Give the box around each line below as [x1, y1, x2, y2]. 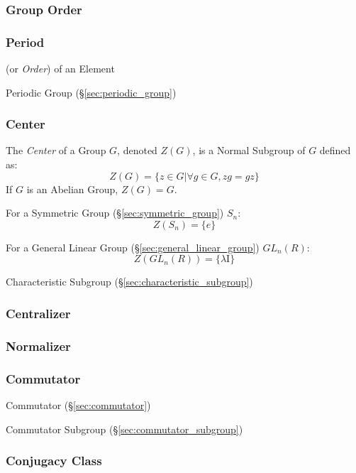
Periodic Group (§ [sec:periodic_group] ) [6, 85, 177, 99]
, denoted [117, 143, 157, 158]
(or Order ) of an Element [6, 61, 115, 76]
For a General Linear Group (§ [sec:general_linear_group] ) [6, 239, 260, 254]
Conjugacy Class [6, 452, 102, 469]
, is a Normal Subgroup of [192, 143, 306, 158]
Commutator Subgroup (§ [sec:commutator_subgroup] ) [6, 421, 243, 436]
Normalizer [6, 337, 71, 354]
